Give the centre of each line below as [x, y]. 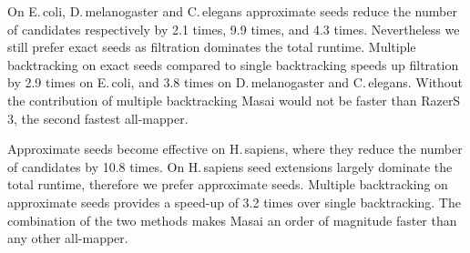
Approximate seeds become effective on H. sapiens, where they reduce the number [235, 149]
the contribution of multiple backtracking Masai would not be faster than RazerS [234, 100]
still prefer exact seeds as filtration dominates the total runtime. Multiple [212, 47]
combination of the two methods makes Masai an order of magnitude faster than [232, 220]
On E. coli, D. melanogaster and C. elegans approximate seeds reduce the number [232, 11]
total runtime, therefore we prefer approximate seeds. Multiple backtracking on [228, 184]
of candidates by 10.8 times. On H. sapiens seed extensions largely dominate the [230, 166]
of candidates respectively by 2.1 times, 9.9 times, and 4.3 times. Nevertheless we [234, 29]
